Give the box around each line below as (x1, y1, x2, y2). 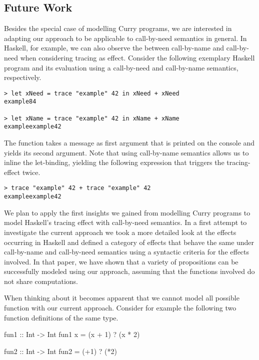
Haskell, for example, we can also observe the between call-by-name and (4, 42, 224, 53)
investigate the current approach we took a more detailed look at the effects (4, 226, 236, 237)
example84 (4, 98, 36, 105)
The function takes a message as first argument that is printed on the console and (4, 137, 255, 148)
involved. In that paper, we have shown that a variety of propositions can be (4, 256, 238, 266)
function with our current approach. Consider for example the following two (4, 302, 236, 313)
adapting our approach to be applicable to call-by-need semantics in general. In (4, 32, 247, 43)
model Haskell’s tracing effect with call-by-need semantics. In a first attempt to (4, 217, 247, 227)
